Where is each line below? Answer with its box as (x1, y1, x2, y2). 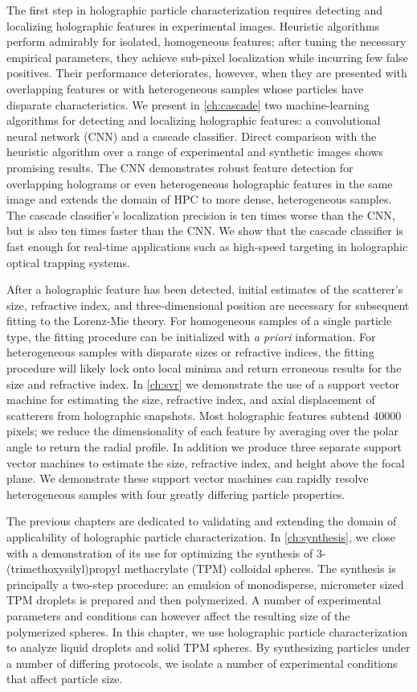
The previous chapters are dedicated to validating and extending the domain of (6, 513, 397, 529)
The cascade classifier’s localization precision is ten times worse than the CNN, (6, 206, 395, 223)
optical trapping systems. (6, 253, 130, 270)
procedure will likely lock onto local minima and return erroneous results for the (6, 360, 402, 377)
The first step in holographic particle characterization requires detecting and (6, 2, 382, 18)
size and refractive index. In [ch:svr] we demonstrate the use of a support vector (6, 375, 400, 392)
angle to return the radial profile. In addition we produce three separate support (6, 439, 403, 455)
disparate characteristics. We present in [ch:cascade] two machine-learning (6, 96, 370, 113)
